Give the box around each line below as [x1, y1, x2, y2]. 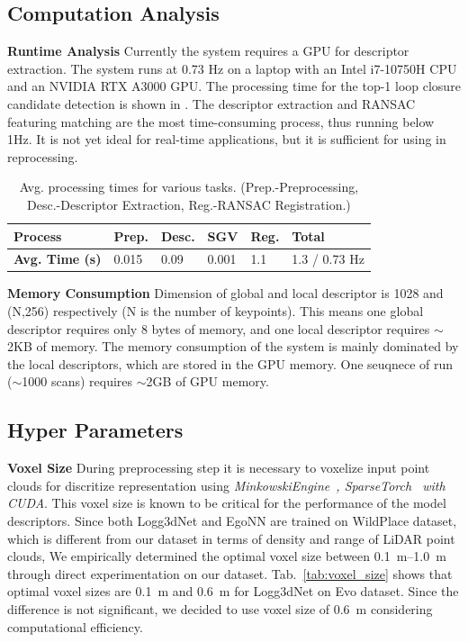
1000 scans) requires [22, 372, 133, 391]
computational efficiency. [7, 617, 143, 636]
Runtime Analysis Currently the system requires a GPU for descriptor [7, 41, 409, 60]
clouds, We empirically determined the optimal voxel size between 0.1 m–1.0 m [7, 547, 446, 565]
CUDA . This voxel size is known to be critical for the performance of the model [7, 493, 446, 512]
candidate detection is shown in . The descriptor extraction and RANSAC [7, 94, 416, 113]
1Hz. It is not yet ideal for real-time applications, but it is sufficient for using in [7, 130, 446, 149]
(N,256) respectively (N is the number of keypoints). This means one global [7, 302, 424, 321]
